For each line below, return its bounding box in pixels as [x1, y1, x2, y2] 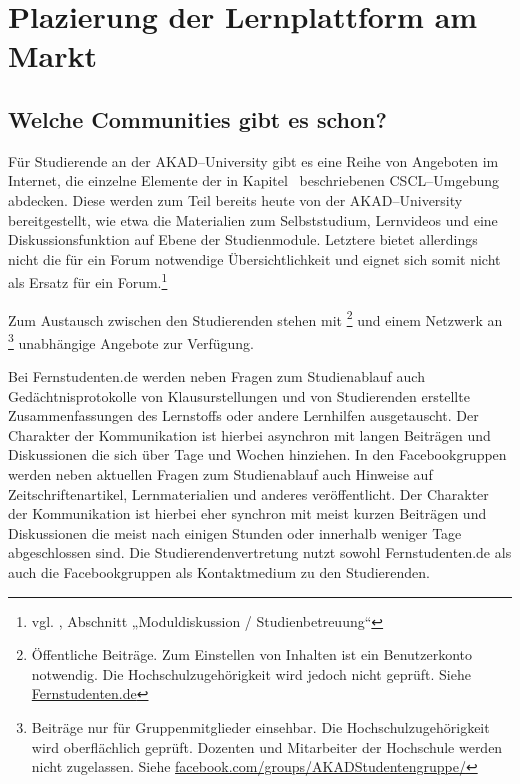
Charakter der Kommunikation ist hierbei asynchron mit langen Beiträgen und [8, 424, 491, 445]
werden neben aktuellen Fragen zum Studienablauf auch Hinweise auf [8, 464, 433, 485]
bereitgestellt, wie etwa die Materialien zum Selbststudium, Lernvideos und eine [8, 209, 498, 230]
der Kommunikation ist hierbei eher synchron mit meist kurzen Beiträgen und [8, 503, 487, 524]
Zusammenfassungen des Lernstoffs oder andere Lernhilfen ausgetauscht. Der [8, 405, 479, 426]
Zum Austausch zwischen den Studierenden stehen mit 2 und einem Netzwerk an [8, 306, 503, 330]
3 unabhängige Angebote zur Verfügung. [8, 329, 254, 353]
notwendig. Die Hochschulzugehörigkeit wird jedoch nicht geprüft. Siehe [31, 663, 471, 684]
